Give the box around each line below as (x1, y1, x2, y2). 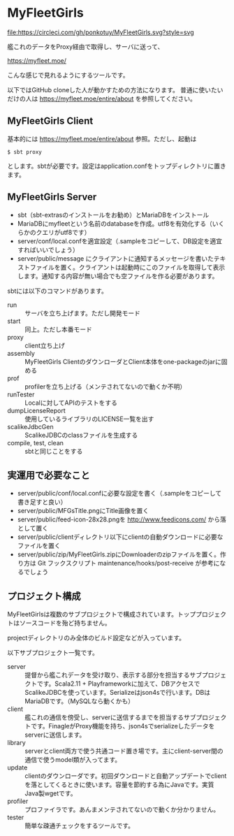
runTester (7, 390, 35, 398)
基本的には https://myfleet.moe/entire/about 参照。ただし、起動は (7, 134, 197, 143)
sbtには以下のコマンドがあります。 (7, 287, 108, 295)
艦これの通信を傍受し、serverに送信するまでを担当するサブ (24, 713, 197, 721)
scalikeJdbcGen (7, 422, 54, 431)
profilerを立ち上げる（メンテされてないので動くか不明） (24, 382, 187, 391)
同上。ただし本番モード (24, 325, 92, 333)
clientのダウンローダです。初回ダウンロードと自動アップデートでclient (24, 772, 227, 780)
